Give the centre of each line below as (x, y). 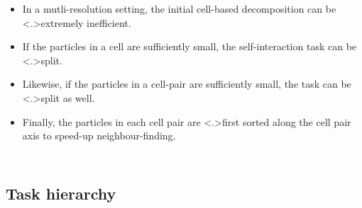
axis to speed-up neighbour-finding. (99, 135)
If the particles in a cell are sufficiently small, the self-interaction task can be (190, 46)
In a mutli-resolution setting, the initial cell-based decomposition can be (179, 8)
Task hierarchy (61, 193)
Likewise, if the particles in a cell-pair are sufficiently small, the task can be (187, 84)
